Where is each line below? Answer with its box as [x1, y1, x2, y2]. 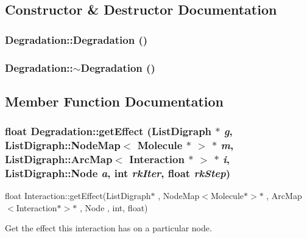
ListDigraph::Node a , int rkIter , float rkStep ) [5, 165, 230, 180]
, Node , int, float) [79, 201, 148, 214]
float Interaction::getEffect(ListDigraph [5, 189, 151, 202]
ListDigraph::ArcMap [5, 152, 113, 167]
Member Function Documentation [5, 91, 224, 110]
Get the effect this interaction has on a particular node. [5, 222, 212, 234]
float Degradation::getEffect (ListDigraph [5, 124, 212, 139]
